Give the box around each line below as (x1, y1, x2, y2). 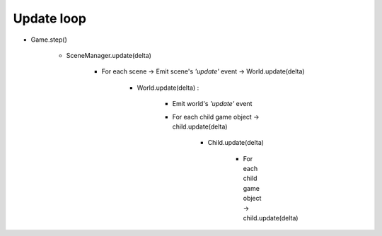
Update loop (13, 11, 86, 26)
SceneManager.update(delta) (66, 51, 152, 59)
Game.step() (30, 35, 67, 44)
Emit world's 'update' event (172, 100, 253, 108)
